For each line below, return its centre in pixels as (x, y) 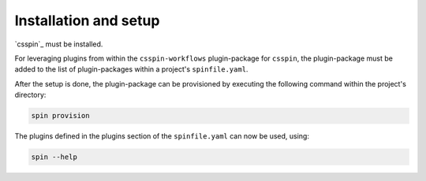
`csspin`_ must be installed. (59, 44)
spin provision (60, 116)
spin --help (54, 157)
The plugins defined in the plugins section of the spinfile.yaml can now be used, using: (162, 136)
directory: (30, 95)
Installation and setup (87, 20)
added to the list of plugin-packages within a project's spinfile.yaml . (131, 69)
